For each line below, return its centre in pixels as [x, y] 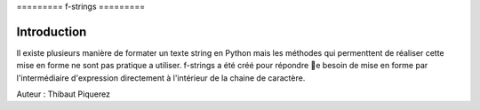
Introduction [52, 31]
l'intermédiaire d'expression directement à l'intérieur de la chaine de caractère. [161, 78]
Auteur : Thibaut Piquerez [64, 94]
